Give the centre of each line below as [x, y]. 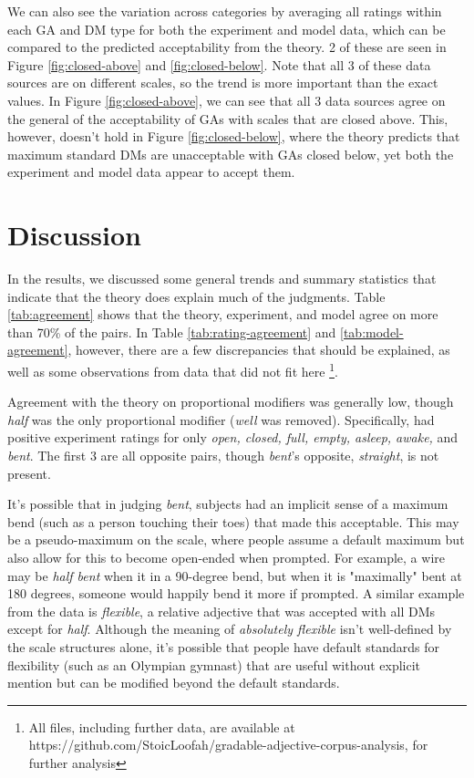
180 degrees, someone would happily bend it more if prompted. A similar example [236, 593]
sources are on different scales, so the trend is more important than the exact [223, 83]
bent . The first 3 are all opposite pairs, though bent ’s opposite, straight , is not [223, 456]
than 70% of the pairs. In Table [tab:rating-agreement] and [172, 332]
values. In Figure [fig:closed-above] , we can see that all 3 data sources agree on [227, 100]
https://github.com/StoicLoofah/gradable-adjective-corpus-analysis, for [228, 745]
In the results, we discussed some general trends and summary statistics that [222, 279]
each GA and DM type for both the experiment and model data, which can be [227, 29]
